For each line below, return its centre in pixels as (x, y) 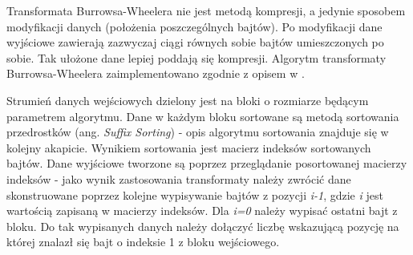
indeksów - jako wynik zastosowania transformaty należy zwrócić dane (179, 178)
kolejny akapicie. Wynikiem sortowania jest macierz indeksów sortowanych (189, 147)
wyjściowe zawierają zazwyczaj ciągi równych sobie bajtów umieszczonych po (195, 42)
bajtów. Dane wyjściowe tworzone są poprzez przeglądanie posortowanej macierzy (207, 163)
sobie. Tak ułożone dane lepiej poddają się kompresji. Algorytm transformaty (196, 57)
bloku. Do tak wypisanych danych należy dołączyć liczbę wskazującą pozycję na (203, 226)
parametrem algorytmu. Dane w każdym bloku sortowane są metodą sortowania (203, 116)
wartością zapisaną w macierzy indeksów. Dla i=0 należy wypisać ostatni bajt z (202, 210)
